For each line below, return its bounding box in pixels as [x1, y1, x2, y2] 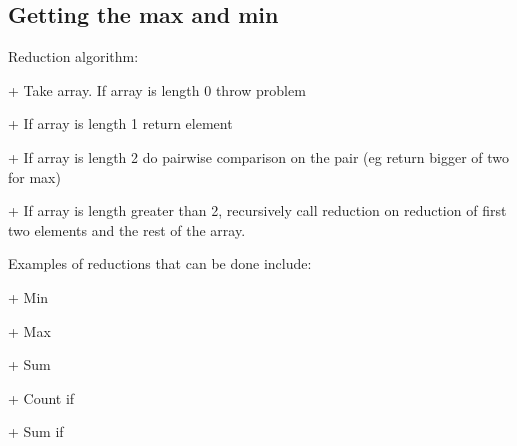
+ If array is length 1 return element [8, 113, 233, 134]
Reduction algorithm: [8, 46, 139, 67]
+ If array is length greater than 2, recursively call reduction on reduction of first [8, 200, 507, 221]
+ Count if [8, 387, 75, 408]
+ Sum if [8, 421, 64, 442]
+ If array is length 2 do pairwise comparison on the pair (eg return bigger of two [8, 146, 510, 167]
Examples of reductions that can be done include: [8, 253, 312, 274]
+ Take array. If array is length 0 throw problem [8, 79, 306, 100]
